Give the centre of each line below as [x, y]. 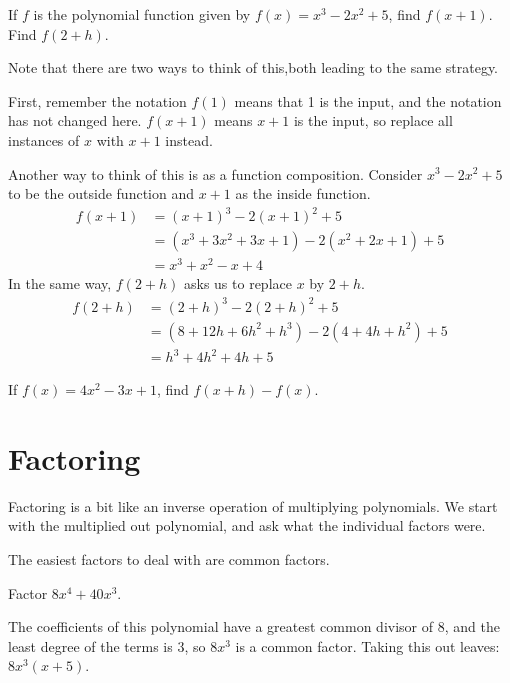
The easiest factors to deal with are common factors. [169, 559]
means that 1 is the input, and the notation [368, 100]
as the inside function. [303, 193]
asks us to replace [237, 283]
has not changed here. [75, 120]
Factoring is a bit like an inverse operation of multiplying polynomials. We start [253, 505]
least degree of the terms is [90, 645]
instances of [44, 139]
